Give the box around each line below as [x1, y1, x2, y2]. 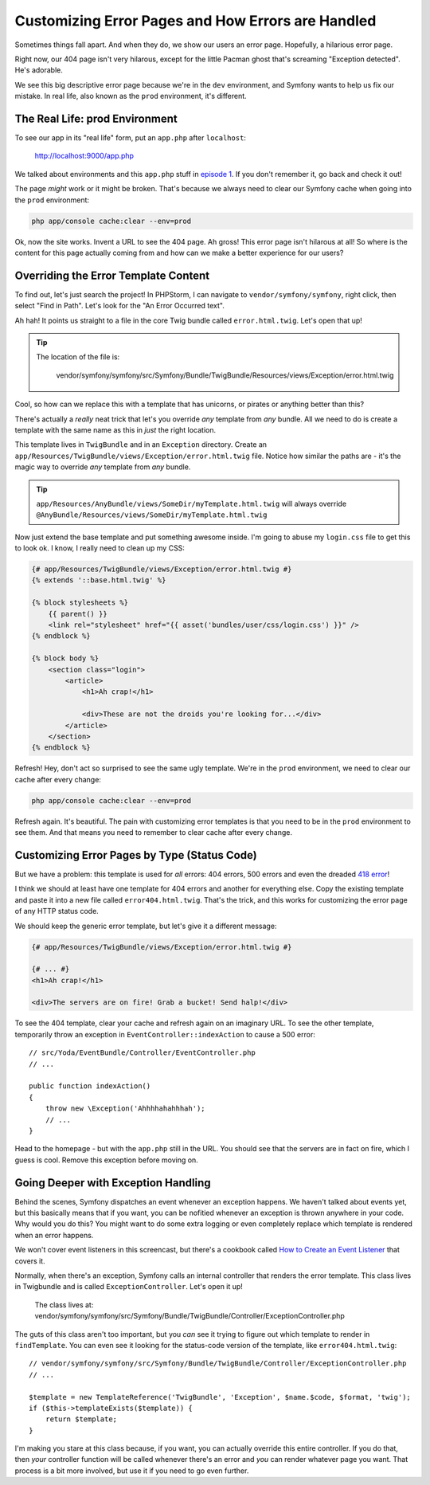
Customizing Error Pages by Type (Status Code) [14, 848, 258, 862]
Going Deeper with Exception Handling [14, 1176, 211, 1189]
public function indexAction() [29, 1082, 151, 1091]
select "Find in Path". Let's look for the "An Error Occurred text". [14, 301, 225, 311]
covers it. [14, 1256, 45, 1266]
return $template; [45, 1415, 118, 1424]
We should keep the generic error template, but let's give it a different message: [14, 921, 277, 931]
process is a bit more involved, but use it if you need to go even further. [14, 1466, 249, 1475]
